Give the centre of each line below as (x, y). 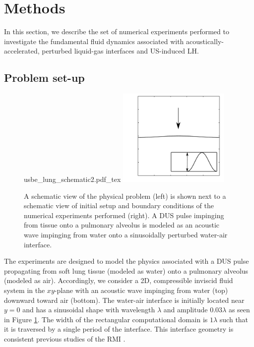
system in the (25, 290)
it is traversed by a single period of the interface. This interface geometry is (119, 329)
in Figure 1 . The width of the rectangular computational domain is (106, 319)
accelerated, (22, 51)
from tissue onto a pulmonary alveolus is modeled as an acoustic (122, 225)
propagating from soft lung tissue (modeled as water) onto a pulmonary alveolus (126, 270)
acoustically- (205, 41)
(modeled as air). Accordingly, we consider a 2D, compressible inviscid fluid (119, 280)
